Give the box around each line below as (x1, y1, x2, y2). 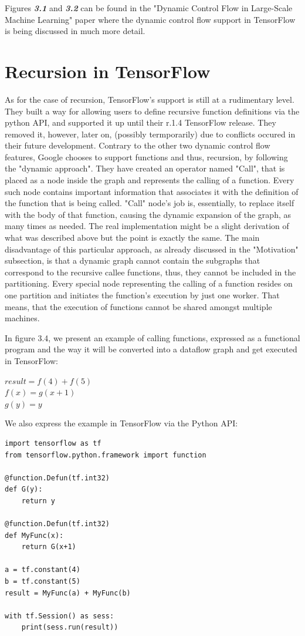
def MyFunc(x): (5, 531, 64, 540)
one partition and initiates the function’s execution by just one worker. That (5, 289, 280, 301)
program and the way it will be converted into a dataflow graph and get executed (5, 343, 297, 355)
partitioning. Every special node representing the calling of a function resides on (5, 277, 293, 290)
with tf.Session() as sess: (5, 611, 114, 620)
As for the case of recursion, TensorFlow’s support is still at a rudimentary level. (5, 93, 294, 105)
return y (21, 496, 55, 505)
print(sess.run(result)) (21, 623, 118, 632)
